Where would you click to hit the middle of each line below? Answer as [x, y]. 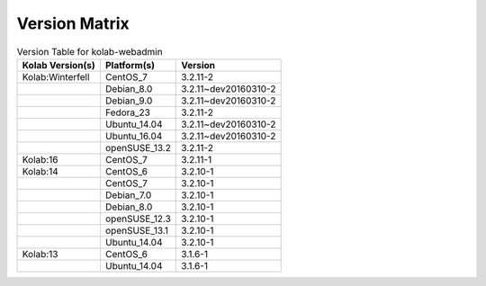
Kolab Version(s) [59, 65]
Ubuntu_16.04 [134, 136]
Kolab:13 [40, 254]
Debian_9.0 [129, 101]
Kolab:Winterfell [56, 76]
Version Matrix [73, 23]
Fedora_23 [127, 112]
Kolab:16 [40, 159]
